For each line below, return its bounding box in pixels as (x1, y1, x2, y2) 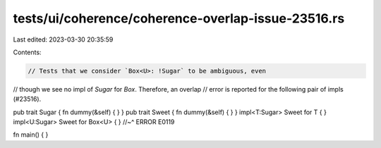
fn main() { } (13, 130, 49, 139)
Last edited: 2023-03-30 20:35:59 (13, 35, 114, 44)
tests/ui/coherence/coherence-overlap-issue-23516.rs (13, 11, 345, 26)
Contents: (13, 48, 42, 56)
